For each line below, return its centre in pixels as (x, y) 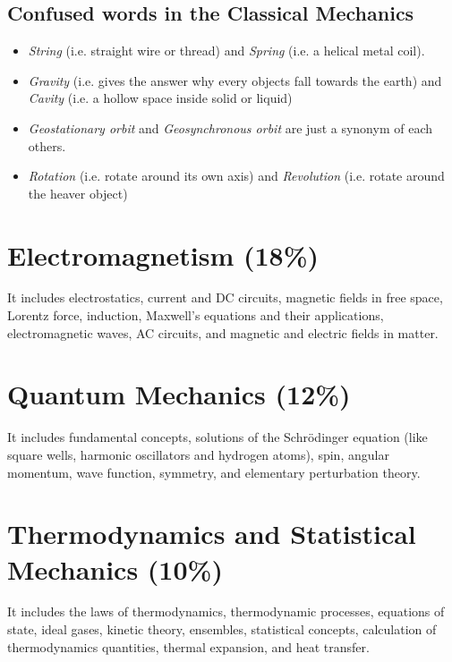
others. (47, 145)
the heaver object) (78, 193)
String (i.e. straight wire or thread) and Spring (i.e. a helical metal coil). (226, 51)
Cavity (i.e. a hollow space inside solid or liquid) (160, 98)
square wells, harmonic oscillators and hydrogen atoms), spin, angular (198, 454)
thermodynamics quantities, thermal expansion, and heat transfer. (188, 646)
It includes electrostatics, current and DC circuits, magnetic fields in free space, (225, 297)
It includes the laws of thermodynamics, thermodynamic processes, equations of (226, 611)
